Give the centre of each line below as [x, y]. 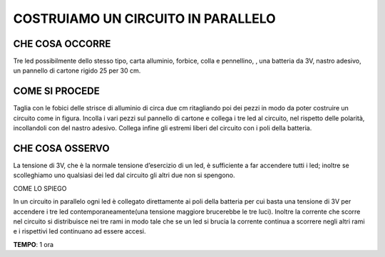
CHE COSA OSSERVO [61, 148]
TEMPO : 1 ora [33, 244]
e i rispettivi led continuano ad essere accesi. [79, 231]
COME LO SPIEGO [40, 188]
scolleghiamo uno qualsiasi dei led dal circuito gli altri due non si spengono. [124, 175]
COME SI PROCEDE [56, 91]
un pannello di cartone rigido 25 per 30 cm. [77, 70]
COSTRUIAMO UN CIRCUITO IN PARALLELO [144, 19]
